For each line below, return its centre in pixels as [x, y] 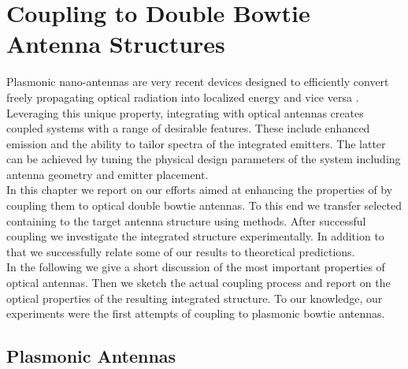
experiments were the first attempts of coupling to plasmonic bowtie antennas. [196, 313]
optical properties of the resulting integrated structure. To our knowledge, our [195, 298]
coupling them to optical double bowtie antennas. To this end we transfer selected [204, 205]
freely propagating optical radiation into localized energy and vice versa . [183, 97]
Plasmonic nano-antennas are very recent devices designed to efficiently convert [198, 82]
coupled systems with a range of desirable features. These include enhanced [188, 128]
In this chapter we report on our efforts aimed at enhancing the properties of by [200, 190]
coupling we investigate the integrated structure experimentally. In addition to [195, 236]
